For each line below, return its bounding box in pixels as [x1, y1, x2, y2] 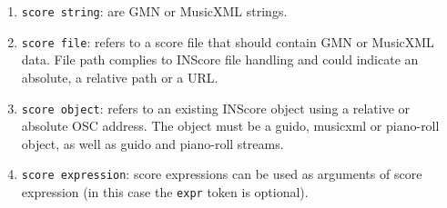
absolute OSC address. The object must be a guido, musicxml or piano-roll [21, 116, 440, 135]
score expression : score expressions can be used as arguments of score [21, 164, 422, 183]
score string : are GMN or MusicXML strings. [21, 2, 288, 20]
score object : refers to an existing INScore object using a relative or [21, 98, 410, 117]
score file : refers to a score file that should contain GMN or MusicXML [21, 32, 434, 51]
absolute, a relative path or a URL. [21, 67, 218, 86]
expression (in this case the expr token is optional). [21, 183, 309, 201]
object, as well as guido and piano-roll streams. [21, 134, 284, 153]
